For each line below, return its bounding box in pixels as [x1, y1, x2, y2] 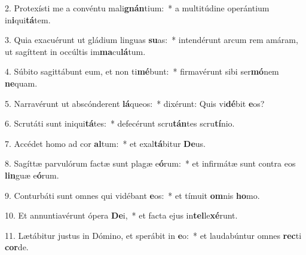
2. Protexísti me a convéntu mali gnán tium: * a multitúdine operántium [5, 2, 270, 14]
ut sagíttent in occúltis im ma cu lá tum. [5, 45, 146, 57]
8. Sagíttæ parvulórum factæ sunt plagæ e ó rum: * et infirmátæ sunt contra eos [5, 157, 296, 170]
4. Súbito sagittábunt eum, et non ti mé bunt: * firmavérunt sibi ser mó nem [5, 65, 279, 78]
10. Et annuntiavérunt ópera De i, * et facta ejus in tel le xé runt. [5, 209, 238, 222]
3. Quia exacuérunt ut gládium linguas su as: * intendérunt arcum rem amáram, [5, 33, 298, 46]
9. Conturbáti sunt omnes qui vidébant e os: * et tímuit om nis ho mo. [5, 189, 260, 201]
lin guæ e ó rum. [5, 168, 59, 181]
